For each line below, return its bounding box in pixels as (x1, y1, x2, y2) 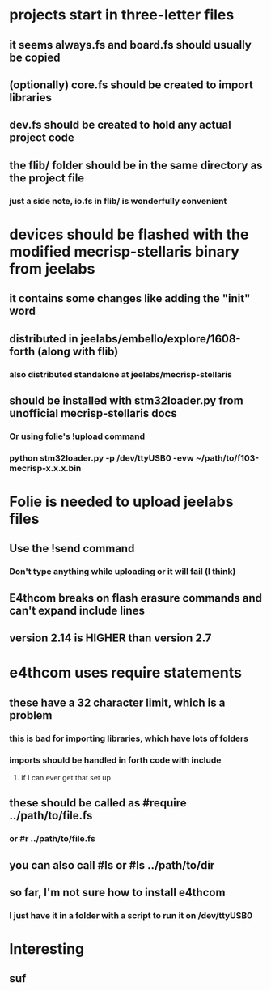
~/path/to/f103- (195, 452, 260, 463)
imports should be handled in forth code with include (9, 755, 222, 766)
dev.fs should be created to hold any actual (9, 118, 231, 132)
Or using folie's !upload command (9, 431, 146, 442)
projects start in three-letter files (9, 6, 235, 24)
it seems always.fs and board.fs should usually (9, 38, 252, 52)
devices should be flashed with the (9, 225, 249, 244)
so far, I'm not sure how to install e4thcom (9, 885, 226, 900)
